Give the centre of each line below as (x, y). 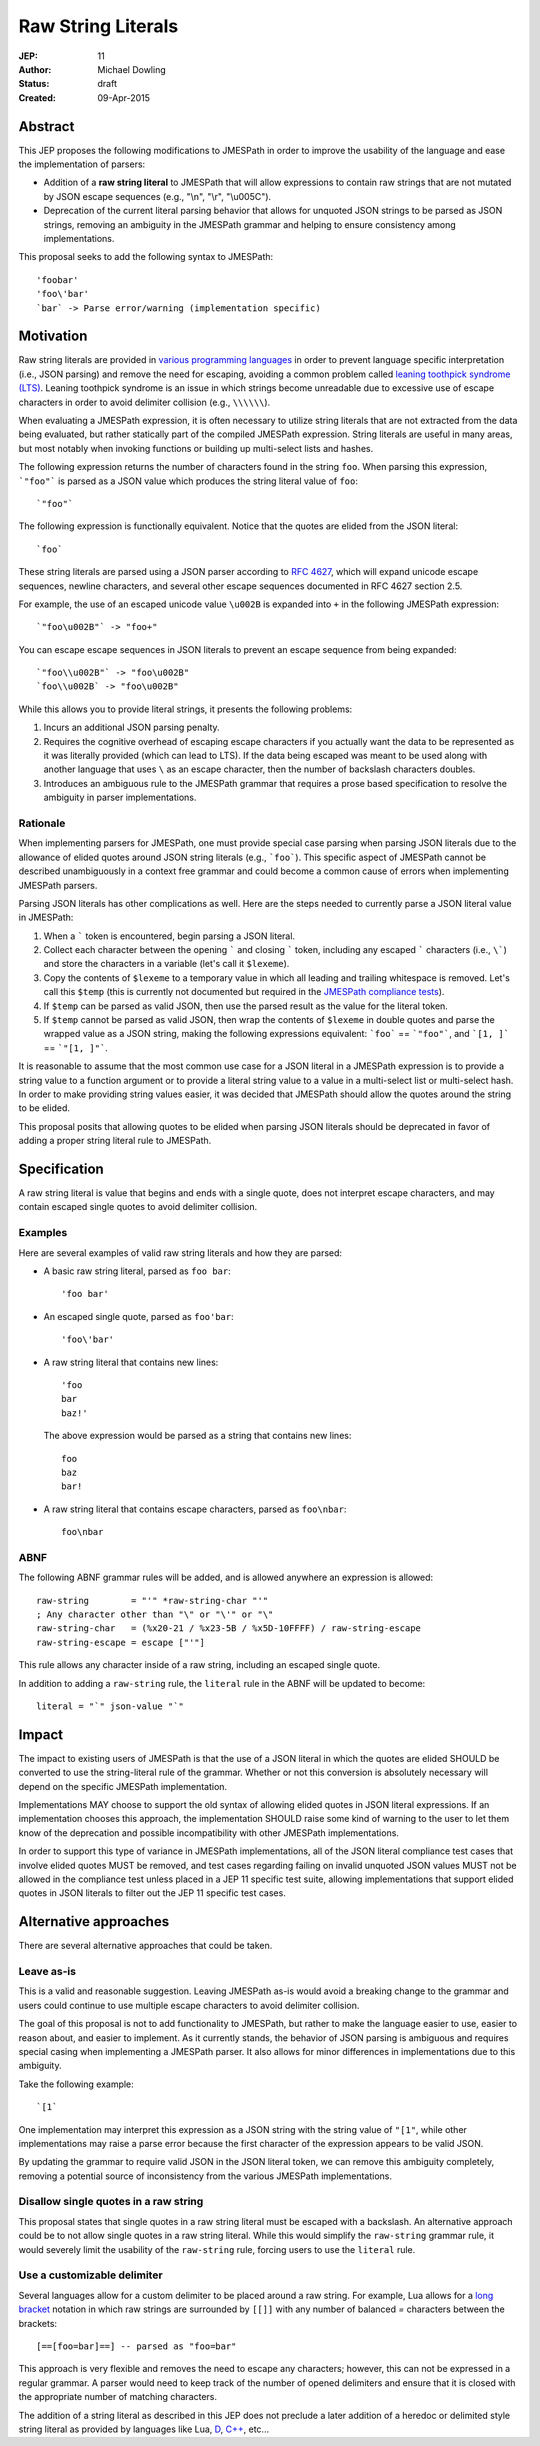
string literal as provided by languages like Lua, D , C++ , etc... (144, 2429)
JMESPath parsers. (58, 885)
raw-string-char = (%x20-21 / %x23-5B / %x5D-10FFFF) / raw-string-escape (229, 1628)
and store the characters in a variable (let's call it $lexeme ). (166, 964)
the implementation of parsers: (82, 164)
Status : (34, 84)
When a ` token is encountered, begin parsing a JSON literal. (169, 936)
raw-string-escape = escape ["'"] (120, 1642)
